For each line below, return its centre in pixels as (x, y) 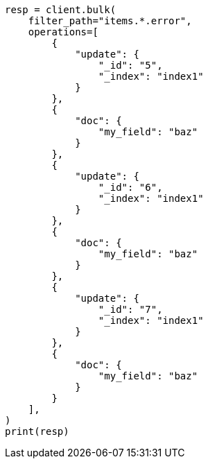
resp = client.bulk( (61, 10)
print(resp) (37, 431)
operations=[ (63, 32)
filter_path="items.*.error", (110, 21)
